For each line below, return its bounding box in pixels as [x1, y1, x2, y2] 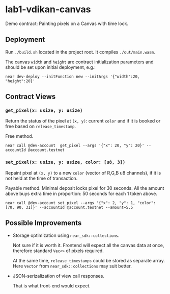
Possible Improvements [5, 218, 82, 228]
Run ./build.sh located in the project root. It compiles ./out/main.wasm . [5, 48, 155, 55]
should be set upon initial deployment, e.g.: [5, 64, 96, 70]
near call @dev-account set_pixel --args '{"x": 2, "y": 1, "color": [5, 200, 156, 205]
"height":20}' [5, 78, 36, 84]
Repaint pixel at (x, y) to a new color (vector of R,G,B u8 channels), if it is [5, 169, 161, 176]
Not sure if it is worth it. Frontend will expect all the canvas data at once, [12, 242, 164, 248]
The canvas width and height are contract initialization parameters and [5, 59, 154, 65]
